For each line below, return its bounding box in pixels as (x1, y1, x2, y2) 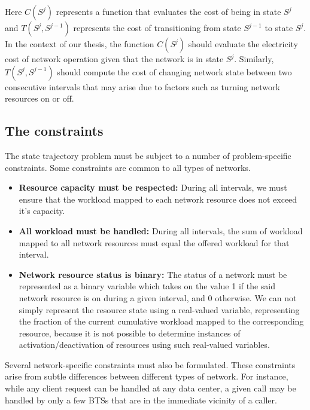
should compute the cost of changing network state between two (57, 65, 292, 78)
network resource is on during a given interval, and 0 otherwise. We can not (19, 291, 297, 304)
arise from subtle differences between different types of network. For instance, (5, 370, 288, 383)
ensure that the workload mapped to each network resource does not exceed (19, 192, 297, 205)
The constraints (5, 121, 104, 140)
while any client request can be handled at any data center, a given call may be (5, 382, 296, 394)
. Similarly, (234, 53, 274, 65)
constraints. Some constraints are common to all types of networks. (5, 161, 251, 173)
